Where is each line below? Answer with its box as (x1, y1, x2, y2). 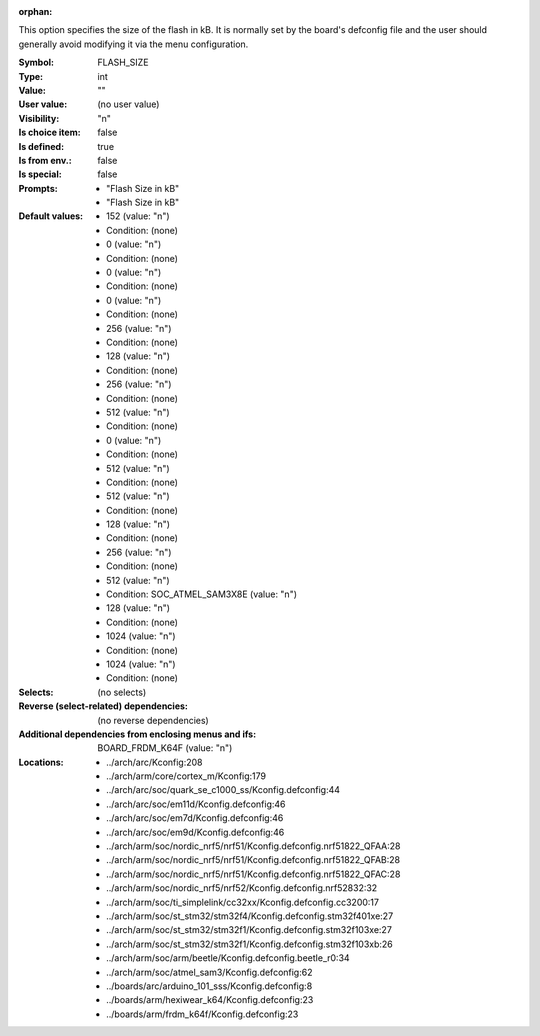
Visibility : (18, 112, 60, 124)
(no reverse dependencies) (97, 714, 209, 726)
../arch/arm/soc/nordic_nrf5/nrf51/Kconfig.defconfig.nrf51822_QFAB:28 (106, 854, 400, 866)
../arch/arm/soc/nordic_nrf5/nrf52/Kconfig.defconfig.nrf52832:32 (106, 882, 378, 894)
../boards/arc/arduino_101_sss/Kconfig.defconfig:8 (106, 980, 313, 992)
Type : (18, 70, 44, 82)
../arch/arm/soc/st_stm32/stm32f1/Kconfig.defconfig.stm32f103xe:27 (106, 924, 392, 936)
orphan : (18, 6, 53, 17)
